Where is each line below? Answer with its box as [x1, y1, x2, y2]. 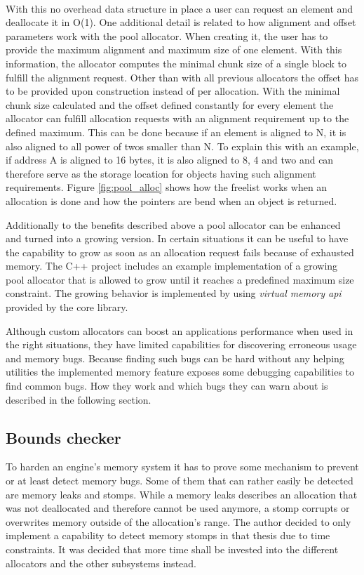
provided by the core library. [6, 300, 128, 315]
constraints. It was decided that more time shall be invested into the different [6, 541, 339, 556]
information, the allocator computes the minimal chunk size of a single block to [6, 55, 347, 70]
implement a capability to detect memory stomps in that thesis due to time [6, 528, 330, 543]
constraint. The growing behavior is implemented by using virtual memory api [6, 286, 342, 300]
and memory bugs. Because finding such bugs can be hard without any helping [6, 350, 344, 365]
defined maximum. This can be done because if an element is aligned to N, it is [6, 124, 346, 139]
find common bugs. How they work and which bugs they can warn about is [6, 378, 328, 393]
